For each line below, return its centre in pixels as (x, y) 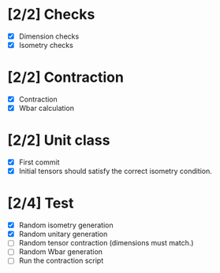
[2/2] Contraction (65, 77)
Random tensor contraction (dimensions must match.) (106, 243)
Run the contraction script (61, 260)
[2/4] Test (41, 203)
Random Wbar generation (61, 252)
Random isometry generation (66, 225)
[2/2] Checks (51, 15)
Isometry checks (46, 45)
